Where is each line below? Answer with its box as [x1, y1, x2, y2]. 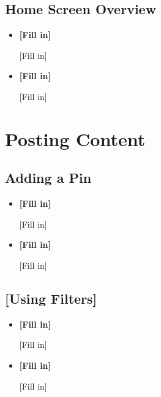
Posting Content [5, 126, 146, 151]
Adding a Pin [5, 168, 92, 187]
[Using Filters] [5, 288, 97, 307]
